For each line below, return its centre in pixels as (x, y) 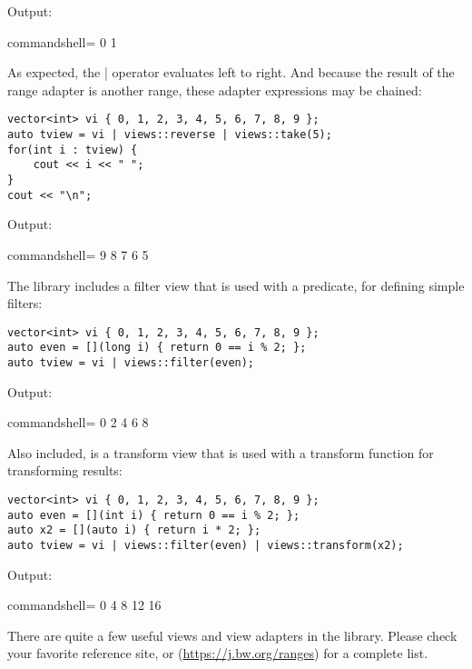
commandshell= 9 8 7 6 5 (78, 254)
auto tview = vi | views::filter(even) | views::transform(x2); (206, 545)
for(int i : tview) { (73, 150)
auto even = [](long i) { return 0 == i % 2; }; (157, 348)
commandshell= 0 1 (62, 41)
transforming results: (65, 470)
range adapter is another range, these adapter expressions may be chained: (215, 90)
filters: (25, 303)
